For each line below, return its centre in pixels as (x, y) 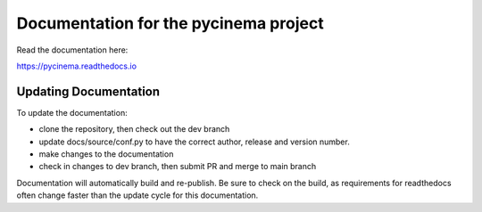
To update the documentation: (72, 112)
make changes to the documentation (106, 154)
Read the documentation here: (72, 50)
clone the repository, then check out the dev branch (134, 129)
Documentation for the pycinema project (170, 23)
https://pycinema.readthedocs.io (77, 66)
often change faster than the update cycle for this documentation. (137, 195)
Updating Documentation (88, 91)
